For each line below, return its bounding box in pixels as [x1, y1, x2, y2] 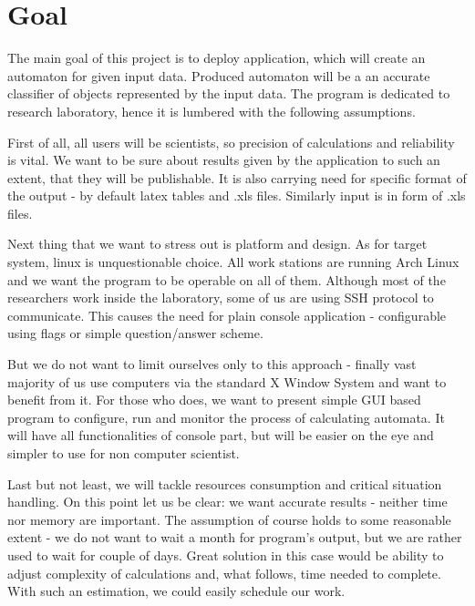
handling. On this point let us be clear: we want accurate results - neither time [7, 492, 448, 511]
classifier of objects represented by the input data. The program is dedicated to [7, 84, 450, 103]
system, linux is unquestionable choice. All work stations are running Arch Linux [7, 252, 460, 272]
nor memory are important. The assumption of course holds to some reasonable [7, 509, 451, 529]
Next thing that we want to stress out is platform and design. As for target [7, 234, 428, 253]
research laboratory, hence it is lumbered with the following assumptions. [7, 101, 416, 120]
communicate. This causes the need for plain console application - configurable [7, 305, 447, 324]
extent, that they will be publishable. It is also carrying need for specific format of [7, 168, 467, 187]
